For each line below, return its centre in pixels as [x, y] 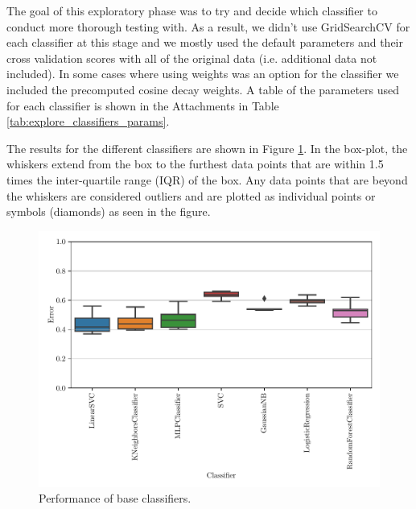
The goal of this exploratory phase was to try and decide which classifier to [192, 10]
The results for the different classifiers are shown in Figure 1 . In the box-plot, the [207, 148]
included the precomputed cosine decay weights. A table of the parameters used [203, 89]
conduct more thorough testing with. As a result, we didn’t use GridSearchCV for [208, 26]
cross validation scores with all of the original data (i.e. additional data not [192, 58]
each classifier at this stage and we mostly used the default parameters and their [205, 42]
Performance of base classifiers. [115, 498]
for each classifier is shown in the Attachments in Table [143, 105]
